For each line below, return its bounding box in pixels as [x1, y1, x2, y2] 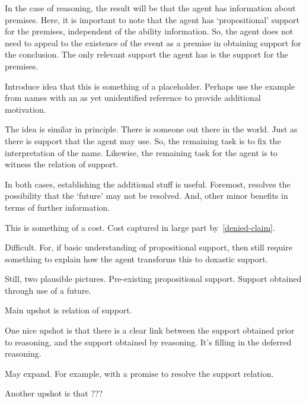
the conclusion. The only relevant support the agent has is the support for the [5, 48, 288, 61]
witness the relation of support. [5, 158, 119, 170]
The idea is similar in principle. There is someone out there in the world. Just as [5, 123, 298, 135]
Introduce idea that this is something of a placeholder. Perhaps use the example [5, 80, 295, 92]
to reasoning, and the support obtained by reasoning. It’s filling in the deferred [5, 335, 292, 348]
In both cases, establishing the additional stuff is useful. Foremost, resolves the [5, 177, 291, 190]
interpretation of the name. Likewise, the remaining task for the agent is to [5, 146, 278, 158]
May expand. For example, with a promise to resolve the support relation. [5, 367, 274, 379]
